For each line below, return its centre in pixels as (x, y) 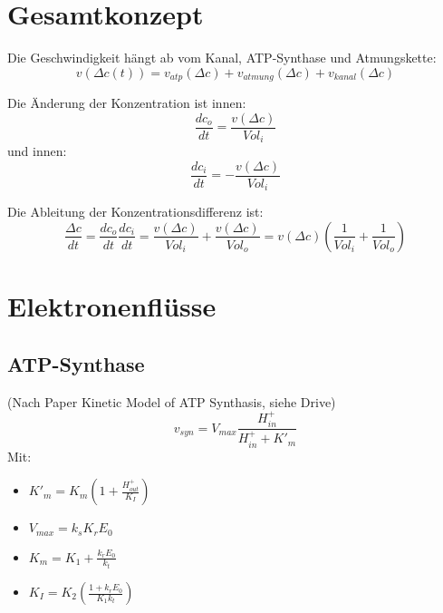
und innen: (37, 151)
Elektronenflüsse (112, 306)
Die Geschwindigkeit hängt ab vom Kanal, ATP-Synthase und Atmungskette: (222, 58)
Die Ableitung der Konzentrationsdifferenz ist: (135, 212)
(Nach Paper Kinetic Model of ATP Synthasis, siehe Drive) (172, 401)
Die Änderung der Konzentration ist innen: (127, 103)
